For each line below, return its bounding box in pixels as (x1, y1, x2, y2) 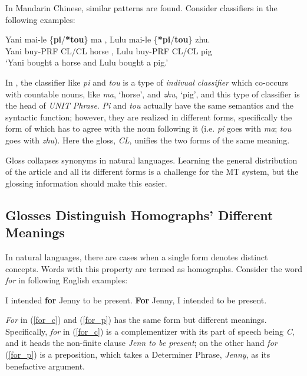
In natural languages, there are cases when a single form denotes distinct (5, 250, 268, 263)
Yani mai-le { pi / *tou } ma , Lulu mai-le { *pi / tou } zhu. (5, 33, 210, 45)
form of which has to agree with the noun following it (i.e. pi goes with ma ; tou (5, 122, 292, 135)
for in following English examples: (5, 274, 128, 286)
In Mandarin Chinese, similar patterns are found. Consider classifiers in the (5, 2, 278, 14)
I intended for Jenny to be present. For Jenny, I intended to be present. (5, 293, 267, 306)
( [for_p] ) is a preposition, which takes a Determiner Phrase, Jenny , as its (5, 348, 270, 361)
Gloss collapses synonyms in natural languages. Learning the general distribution (5, 153, 298, 166)
